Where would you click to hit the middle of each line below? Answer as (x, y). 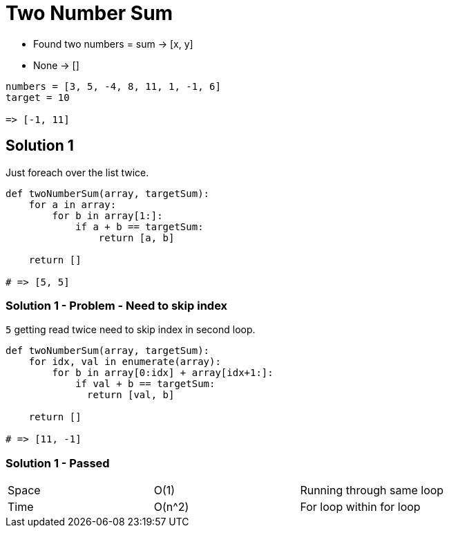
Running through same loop (372, 490)
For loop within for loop (360, 507)
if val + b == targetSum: (145, 384)
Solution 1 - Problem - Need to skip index (117, 305)
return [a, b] (136, 237)
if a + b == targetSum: (140, 226)
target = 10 (38, 97)
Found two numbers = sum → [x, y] (113, 44)
